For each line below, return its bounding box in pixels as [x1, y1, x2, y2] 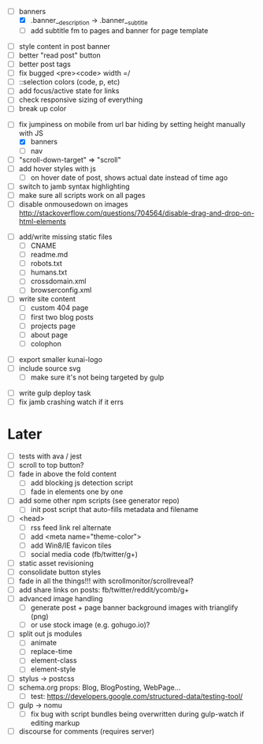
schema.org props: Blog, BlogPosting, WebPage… [18, 682, 181, 692]
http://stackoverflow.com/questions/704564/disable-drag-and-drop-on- [18, 208, 255, 218]
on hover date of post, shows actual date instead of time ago [30, 173, 228, 182]
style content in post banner [18, 41, 111, 50]
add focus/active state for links [18, 86, 120, 95]
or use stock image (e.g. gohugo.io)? [30, 620, 150, 630]
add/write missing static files [18, 232, 113, 241]
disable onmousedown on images [18, 199, 128, 208]
